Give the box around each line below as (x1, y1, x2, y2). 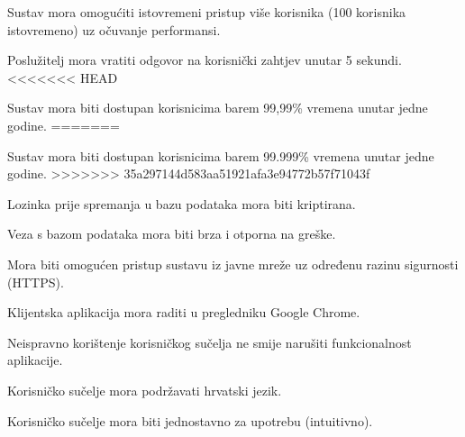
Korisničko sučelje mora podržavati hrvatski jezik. (7, 380, 282, 399)
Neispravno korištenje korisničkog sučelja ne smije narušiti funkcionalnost (7, 332, 412, 351)
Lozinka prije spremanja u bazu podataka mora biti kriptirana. (7, 194, 356, 213)
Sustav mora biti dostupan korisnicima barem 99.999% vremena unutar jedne (7, 146, 434, 165)
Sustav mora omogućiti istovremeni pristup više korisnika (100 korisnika (7, 3, 406, 21)
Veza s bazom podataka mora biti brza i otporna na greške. (7, 224, 336, 243)
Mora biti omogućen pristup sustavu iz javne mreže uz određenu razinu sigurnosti (7, 254, 459, 273)
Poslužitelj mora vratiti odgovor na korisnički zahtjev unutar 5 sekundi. (7, 50, 402, 69)
